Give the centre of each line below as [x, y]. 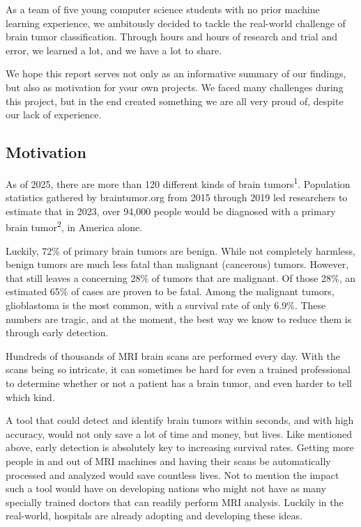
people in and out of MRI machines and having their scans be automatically [168, 461]
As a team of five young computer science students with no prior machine [163, 9]
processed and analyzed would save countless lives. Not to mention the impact [172, 474]
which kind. [30, 396]
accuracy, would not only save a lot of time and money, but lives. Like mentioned [179, 433]
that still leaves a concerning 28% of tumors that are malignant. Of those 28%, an [181, 277]
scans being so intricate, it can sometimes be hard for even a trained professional [178, 369]
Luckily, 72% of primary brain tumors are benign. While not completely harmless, [180, 250]
